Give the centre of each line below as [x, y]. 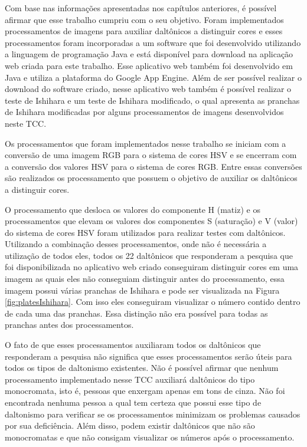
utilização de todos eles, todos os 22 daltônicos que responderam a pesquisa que [149, 255]
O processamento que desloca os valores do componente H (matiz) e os [133, 209]
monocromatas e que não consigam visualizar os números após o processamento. [150, 437]
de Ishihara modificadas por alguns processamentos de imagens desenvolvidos [144, 112]
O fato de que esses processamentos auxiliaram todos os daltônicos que [133, 345]
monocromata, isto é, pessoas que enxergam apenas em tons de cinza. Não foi [145, 391]
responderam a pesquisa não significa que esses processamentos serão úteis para [148, 356]
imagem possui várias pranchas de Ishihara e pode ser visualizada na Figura [142, 290]
